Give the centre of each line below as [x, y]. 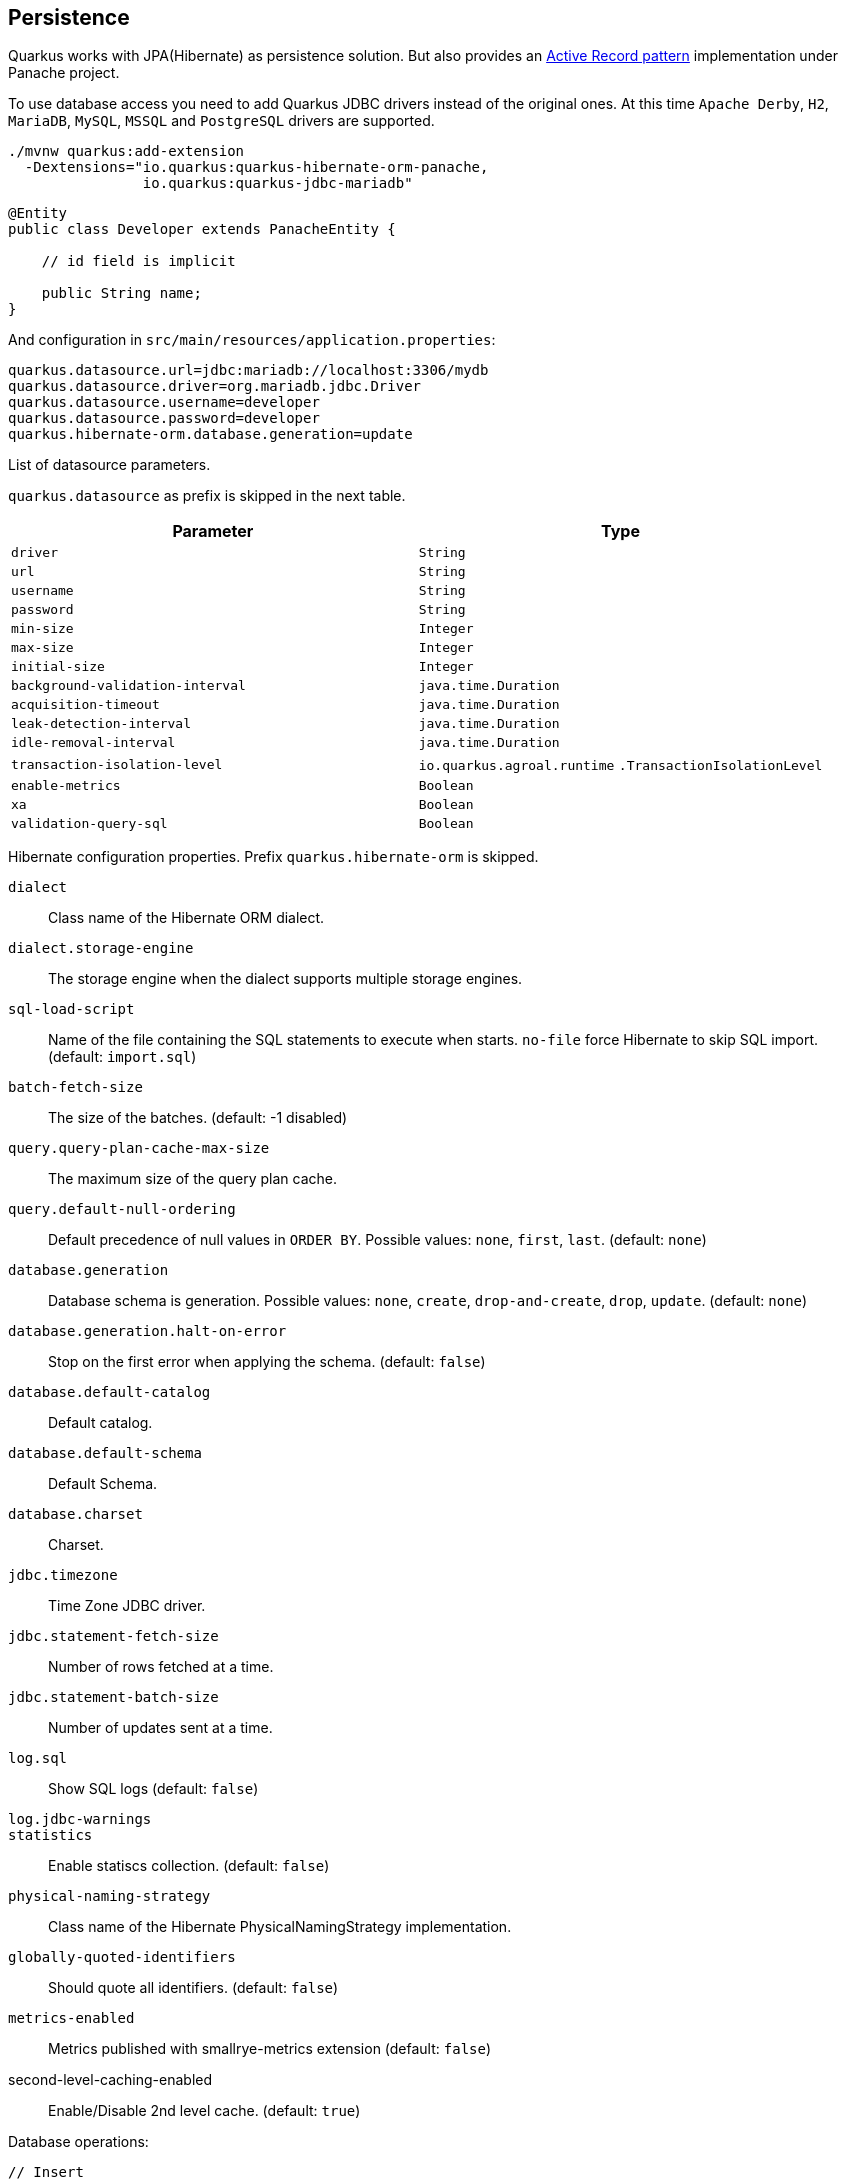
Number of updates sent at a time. [160, 1728]
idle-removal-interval [93, 743]
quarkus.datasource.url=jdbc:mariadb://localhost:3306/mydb [248, 370]
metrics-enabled [71, 2018]
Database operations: [78, 2142]
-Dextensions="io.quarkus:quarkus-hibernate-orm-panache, [256, 167]
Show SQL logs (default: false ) [153, 1789]
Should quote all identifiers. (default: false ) [193, 1988]
